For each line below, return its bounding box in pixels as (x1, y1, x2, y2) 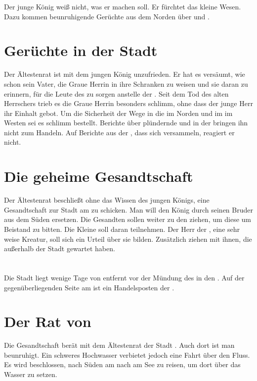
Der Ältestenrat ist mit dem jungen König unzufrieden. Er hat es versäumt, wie (4, 69, 245, 79)
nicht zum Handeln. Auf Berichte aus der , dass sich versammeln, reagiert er (4, 127, 235, 137)
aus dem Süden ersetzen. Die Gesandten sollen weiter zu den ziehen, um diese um (4, 214, 252, 224)
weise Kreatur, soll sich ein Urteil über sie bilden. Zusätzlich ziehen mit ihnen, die (4, 233, 252, 244)
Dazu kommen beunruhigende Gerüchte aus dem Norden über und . (4, 11, 210, 21)
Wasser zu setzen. (4, 369, 57, 380)
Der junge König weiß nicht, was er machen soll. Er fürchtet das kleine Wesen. (4, 1, 241, 11)
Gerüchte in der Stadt (4, 40, 158, 60)
